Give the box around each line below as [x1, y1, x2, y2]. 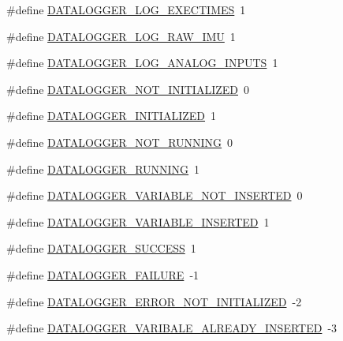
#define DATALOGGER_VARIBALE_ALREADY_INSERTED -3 [6, 320, 337, 336]
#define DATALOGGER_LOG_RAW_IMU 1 [6, 28, 236, 44]
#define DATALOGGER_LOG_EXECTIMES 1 [6, 2, 246, 17]
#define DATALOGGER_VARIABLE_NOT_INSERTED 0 [6, 187, 303, 204]
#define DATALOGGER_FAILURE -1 [6, 266, 199, 283]
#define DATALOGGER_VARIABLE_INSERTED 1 [6, 213, 270, 230]
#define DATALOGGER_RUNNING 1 [6, 160, 200, 177]
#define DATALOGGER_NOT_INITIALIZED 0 [6, 81, 250, 97]
